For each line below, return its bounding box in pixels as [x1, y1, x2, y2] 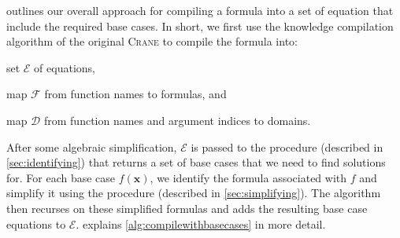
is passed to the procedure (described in [191, 138, 383, 155]
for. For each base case [6, 169, 116, 185]
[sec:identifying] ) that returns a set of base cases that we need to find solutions [6, 154, 386, 170]
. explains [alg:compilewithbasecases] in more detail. [76, 215, 326, 232]
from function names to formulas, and [44, 86, 227, 102]
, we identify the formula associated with [150, 169, 347, 185]
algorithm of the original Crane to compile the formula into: [6, 33, 298, 49]
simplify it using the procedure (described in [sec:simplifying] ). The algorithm [6, 185, 381, 201]
